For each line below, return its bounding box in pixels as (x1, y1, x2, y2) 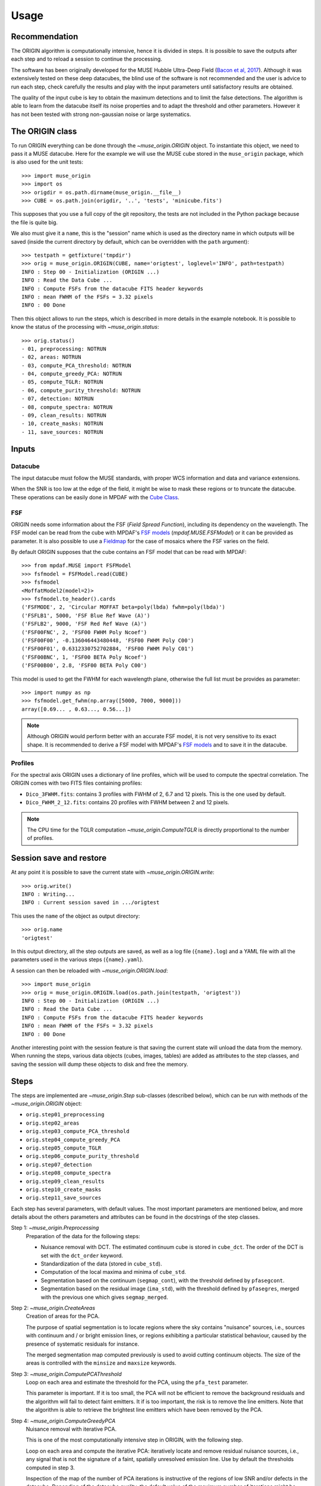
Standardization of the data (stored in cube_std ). (40, 1260, 162, 1267)
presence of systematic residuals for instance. (26, 1340, 140, 1348)
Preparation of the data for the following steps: (26, 1232, 140, 1239)
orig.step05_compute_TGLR (26, 1144, 102, 1151)
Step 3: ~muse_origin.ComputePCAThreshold (11, 1370, 122, 1377)
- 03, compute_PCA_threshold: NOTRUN (21, 362, 132, 369)
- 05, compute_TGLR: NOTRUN (21, 379, 103, 386)
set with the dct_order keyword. (40, 1252, 123, 1259)
